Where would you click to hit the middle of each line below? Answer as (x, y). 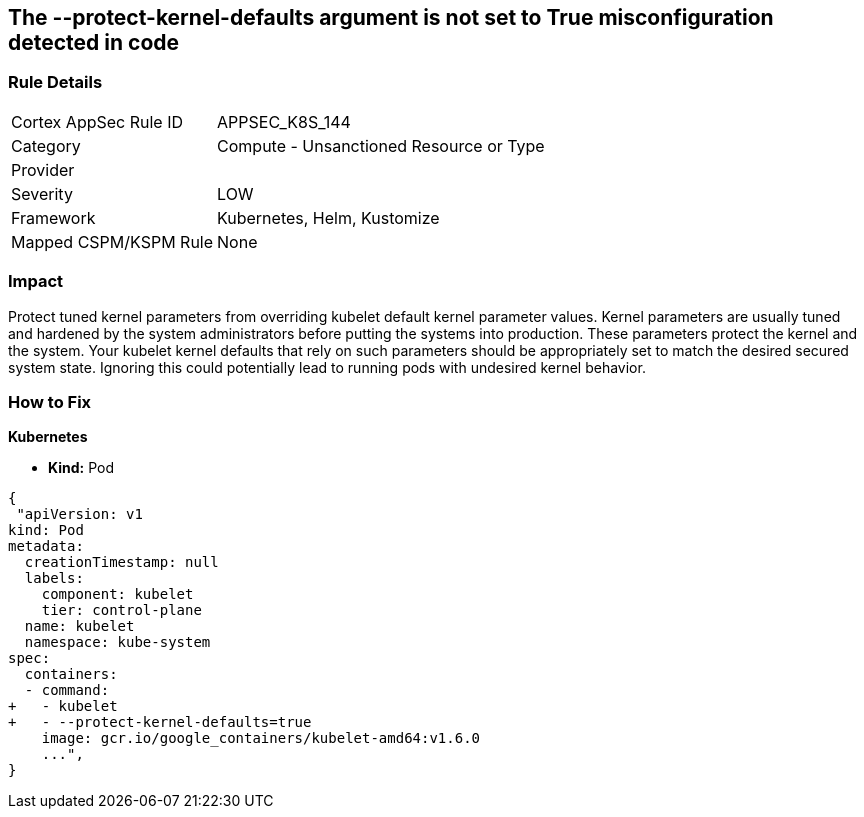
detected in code (94, 42)
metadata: (46, 546)
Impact (36, 281)
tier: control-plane (121, 610)
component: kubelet (117, 594)
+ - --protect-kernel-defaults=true (160, 722)
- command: (67, 690)
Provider (43, 169)
